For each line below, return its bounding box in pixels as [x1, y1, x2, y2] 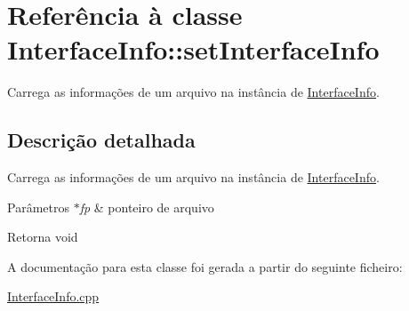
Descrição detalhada [7, 126, 196, 154]
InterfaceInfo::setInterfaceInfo [7, 31, 380, 68]
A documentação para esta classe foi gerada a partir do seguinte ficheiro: [7, 257, 403, 275]
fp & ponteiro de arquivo [79, 197, 214, 216]
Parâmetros [7, 197, 69, 216]
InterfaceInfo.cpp [7, 287, 100, 306]
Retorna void [7, 227, 78, 246]
